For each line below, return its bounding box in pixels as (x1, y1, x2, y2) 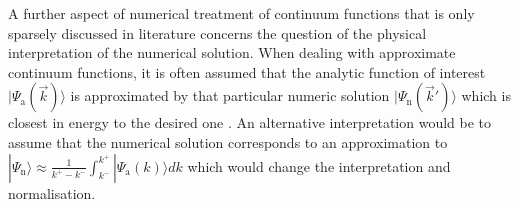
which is (461, 85, 511, 106)
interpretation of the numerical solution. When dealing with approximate (8, 42, 456, 63)
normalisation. (8, 182, 96, 203)
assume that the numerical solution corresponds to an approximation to (8, 131, 448, 152)
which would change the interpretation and (187, 155, 451, 176)
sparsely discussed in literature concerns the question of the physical (8, 22, 427, 43)
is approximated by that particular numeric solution (70, 85, 390, 106)
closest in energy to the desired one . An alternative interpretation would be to (8, 112, 492, 133)
